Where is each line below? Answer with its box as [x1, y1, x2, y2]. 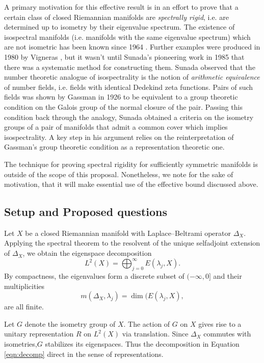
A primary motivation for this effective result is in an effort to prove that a [4, 2, 239, 12]
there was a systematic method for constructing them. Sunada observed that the [4, 61, 255, 72]
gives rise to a [198, 318, 242, 329]
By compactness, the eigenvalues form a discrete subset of [4, 270, 184, 281]
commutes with [203, 328, 251, 339]
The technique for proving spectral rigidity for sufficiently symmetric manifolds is [4, 158, 258, 169]
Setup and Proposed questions [4, 204, 168, 220]
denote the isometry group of [24, 318, 116, 329]
